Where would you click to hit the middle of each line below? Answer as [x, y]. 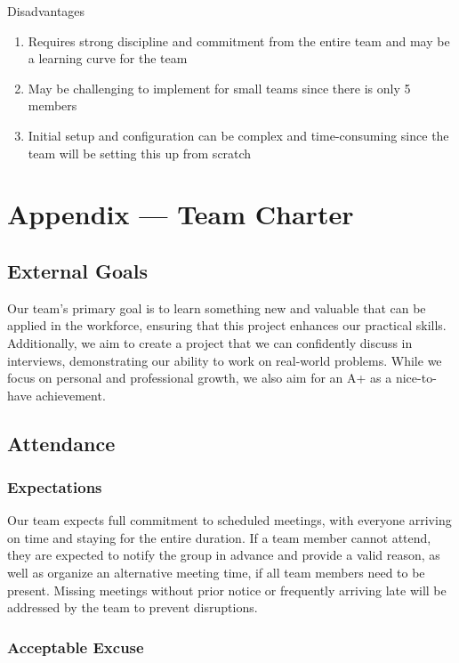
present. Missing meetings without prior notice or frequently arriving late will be [227, 590]
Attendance [61, 443]
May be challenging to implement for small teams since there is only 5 [219, 88]
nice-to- [416, 378]
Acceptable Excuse [76, 647]
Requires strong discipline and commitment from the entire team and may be [239, 40]
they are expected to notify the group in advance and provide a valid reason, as [224, 555]
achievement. [71, 395]
